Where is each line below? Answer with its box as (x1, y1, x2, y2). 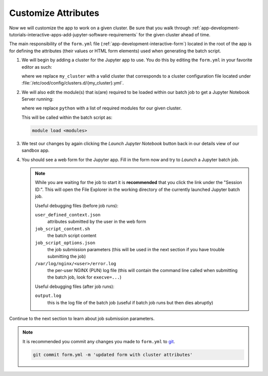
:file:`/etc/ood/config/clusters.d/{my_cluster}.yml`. (21, 80, 124, 86)
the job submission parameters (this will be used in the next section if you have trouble (47, 246, 225, 252)
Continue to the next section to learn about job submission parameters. (9, 316, 155, 322)
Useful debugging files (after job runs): (35, 283, 115, 289)
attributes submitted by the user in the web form (47, 219, 146, 225)
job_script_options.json (35, 240, 95, 246)
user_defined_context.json (35, 212, 101, 217)
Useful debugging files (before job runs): (35, 202, 119, 208)
